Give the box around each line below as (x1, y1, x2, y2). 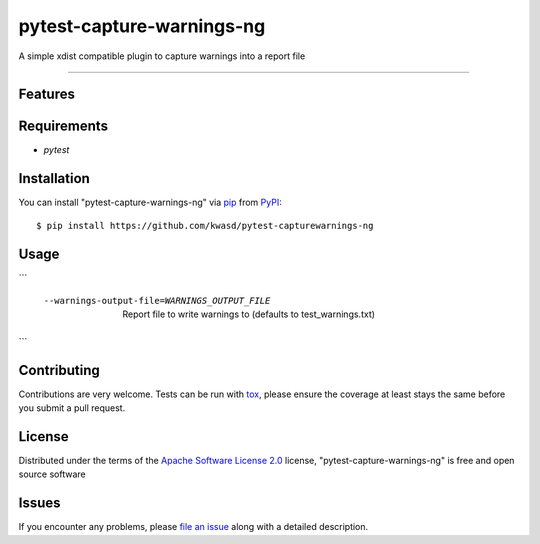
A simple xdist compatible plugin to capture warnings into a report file (18, 50, 306, 62)
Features (18, 86, 75, 103)
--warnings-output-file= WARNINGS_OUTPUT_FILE (43, 295, 271, 307)
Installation (18, 170, 90, 187)
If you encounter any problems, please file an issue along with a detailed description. (18, 521, 369, 533)
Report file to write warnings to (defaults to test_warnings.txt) (122, 308, 375, 320)
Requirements (18, 118, 109, 135)
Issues (18, 495, 61, 512)
